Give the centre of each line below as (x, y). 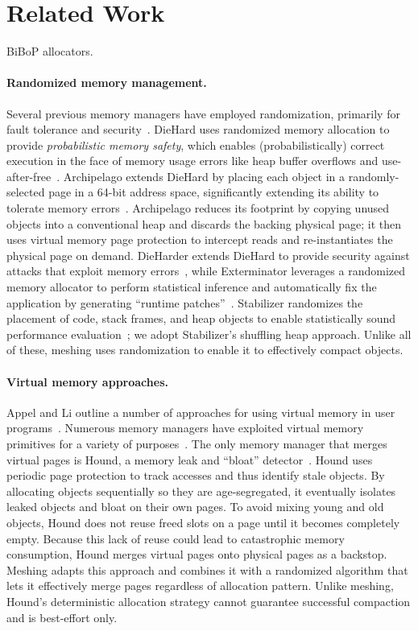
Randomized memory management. (107, 82)
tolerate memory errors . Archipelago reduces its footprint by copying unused (198, 208)
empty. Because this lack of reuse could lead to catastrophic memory (176, 538)
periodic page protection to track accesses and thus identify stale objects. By (196, 475)
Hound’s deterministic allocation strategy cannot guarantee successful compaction (209, 601)
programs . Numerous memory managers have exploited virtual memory (185, 428)
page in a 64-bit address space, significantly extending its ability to (214, 192)
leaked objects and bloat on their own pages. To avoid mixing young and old (195, 507)
